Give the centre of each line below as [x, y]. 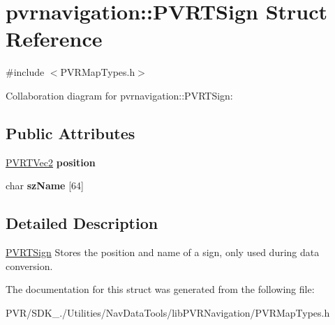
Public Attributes [70, 133]
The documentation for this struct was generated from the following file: [160, 289]
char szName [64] [45, 185]
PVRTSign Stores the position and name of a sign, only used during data [163, 252]
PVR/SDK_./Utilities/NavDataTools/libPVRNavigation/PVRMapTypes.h [168, 312]
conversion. [29, 265]
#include [25, 72]
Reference [54, 39]
